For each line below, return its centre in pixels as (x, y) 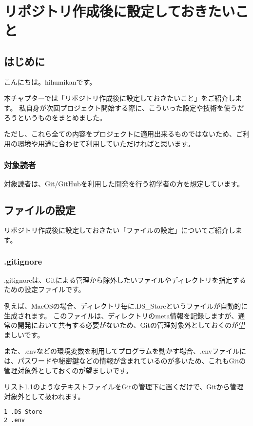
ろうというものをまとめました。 (55, 117)
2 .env (14, 420)
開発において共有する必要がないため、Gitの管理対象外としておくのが (128, 325)
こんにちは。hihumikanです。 (50, 81)
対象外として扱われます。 (44, 396)
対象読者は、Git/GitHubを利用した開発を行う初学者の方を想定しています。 (124, 183)
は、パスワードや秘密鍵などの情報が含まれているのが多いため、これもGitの (125, 360)
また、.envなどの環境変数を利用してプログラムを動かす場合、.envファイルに (125, 351)
